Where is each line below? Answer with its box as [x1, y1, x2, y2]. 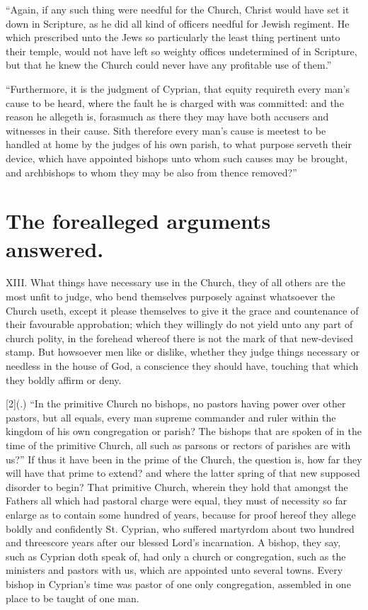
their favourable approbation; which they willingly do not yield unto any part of [6, 317, 353, 332]
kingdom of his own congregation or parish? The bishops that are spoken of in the [6, 424, 362, 439]
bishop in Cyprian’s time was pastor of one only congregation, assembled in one [6, 576, 351, 591]
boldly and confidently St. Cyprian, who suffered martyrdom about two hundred [6, 521, 355, 536]
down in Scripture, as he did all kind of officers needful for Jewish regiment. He [6, 16, 350, 30]
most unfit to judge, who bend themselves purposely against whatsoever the [6, 289, 335, 304]
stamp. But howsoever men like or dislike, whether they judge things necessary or [6, 344, 360, 359]
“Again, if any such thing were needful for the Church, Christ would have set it [6, 2, 350, 16]
